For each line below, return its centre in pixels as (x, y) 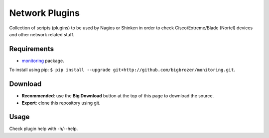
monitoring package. (43, 61)
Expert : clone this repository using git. (61, 103)
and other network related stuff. (42, 34)
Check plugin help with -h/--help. (44, 129)
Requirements (32, 49)
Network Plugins (44, 13)
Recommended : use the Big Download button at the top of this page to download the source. (118, 96)
